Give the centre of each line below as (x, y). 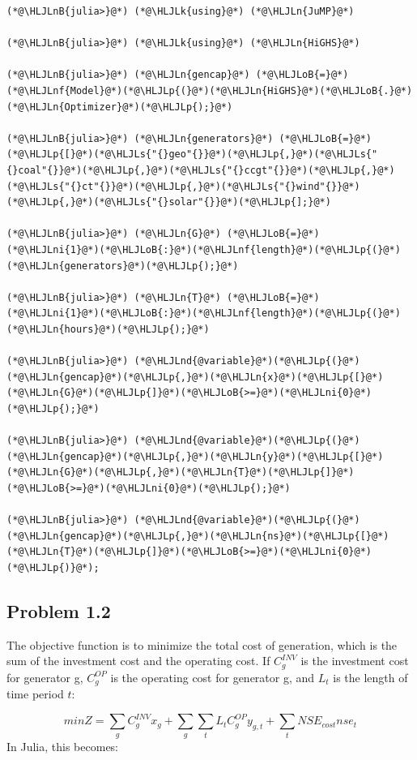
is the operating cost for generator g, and (213, 677)
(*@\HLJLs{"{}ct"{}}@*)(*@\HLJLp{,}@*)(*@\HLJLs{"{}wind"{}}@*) (183, 186)
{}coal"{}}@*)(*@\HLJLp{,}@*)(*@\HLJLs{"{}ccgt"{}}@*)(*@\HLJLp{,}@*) (201, 170)
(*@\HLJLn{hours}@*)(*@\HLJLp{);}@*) (108, 329)
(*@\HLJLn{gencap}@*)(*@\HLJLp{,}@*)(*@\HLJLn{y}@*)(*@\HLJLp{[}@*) (195, 456)
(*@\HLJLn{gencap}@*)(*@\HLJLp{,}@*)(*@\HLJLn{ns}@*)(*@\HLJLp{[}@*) (198, 536)
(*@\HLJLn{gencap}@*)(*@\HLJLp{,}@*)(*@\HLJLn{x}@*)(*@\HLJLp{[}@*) (195, 377)
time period (35, 694)
